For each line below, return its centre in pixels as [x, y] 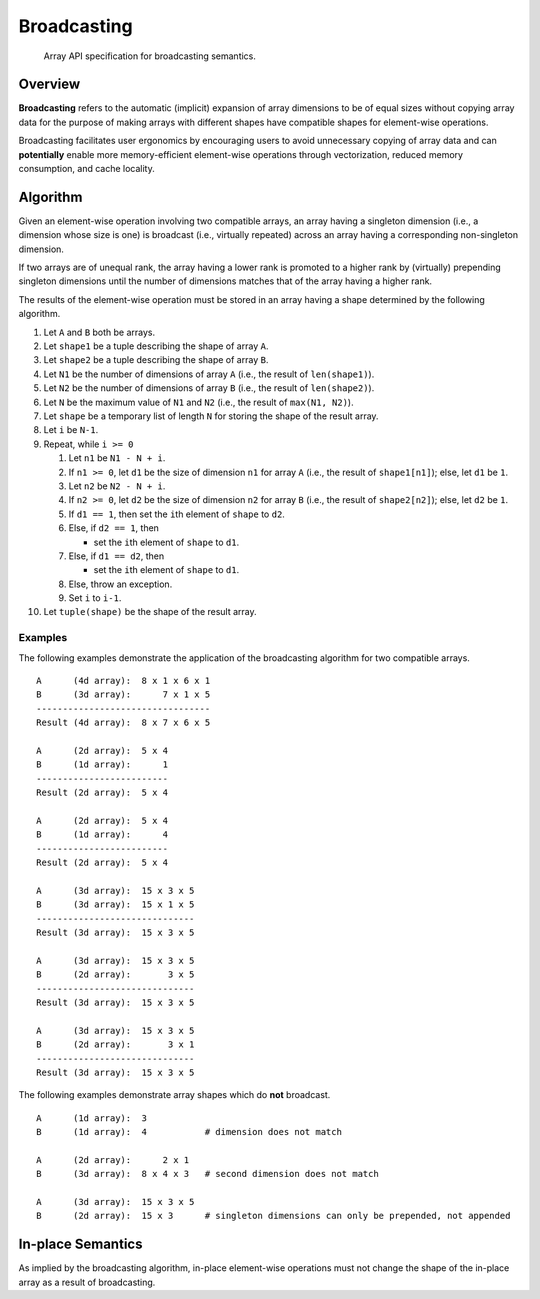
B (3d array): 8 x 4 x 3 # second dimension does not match [207, 1174]
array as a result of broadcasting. [87, 1282]
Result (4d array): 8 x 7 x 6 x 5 [123, 723]
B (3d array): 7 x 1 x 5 [123, 694]
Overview [49, 84]
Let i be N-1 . [71, 430]
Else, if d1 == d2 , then [116, 556]
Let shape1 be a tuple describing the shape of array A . [156, 346]
